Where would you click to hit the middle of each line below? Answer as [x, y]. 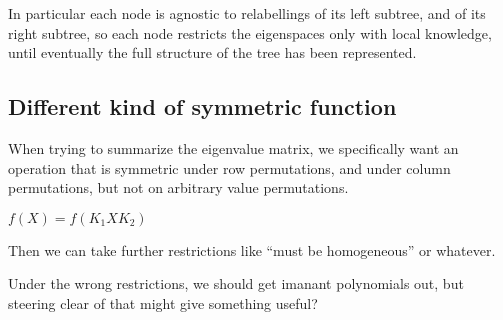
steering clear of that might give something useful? [163, 302]
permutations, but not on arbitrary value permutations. [178, 187]
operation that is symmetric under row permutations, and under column [229, 167]
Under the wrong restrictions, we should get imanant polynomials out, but [236, 283]
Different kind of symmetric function [202, 106]
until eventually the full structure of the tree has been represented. [212, 52]
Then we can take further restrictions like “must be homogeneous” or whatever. [252, 249]
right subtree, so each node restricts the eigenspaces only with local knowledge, [250, 32]
